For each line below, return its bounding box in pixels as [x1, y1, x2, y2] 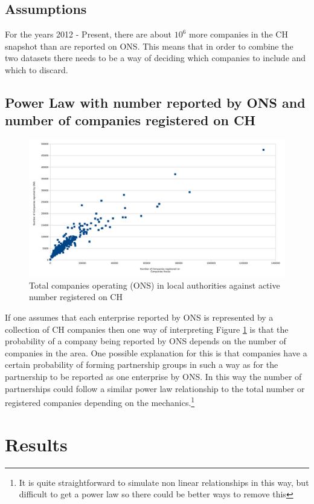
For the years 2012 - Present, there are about [5, 28, 172, 41]
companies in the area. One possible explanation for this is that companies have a [5, 346, 307, 359]
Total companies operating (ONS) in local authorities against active [29, 278, 280, 291]
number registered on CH [29, 290, 123, 303]
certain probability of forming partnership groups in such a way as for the [5, 358, 278, 371]
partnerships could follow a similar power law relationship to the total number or [5, 382, 305, 394]
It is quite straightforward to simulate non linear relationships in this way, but [19, 476, 309, 488]
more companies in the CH [189, 28, 288, 41]
